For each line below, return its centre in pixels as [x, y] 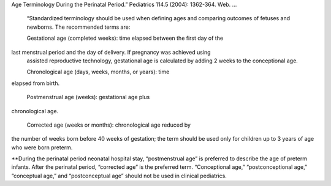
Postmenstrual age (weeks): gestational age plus [88, 97]
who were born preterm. [42, 147]
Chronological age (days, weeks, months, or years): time [98, 72]
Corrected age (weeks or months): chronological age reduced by [109, 125]
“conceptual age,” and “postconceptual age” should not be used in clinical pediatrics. [119, 176]
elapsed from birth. [36, 83]
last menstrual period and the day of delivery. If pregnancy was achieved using [111, 52]
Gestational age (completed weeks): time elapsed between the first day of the [125, 38]
